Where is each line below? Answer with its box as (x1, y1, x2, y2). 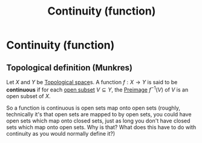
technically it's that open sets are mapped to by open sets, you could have (6, 110, 192, 118)
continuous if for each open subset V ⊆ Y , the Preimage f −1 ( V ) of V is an (6, 85, 189, 93)
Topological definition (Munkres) (6, 62, 133, 73)
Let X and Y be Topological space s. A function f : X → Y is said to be (6, 79, 178, 85)
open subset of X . (6, 92, 51, 99)
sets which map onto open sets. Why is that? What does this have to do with (6, 123, 197, 131)
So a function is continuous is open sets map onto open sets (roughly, (6, 104, 180, 111)
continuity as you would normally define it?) (6, 130, 116, 137)
